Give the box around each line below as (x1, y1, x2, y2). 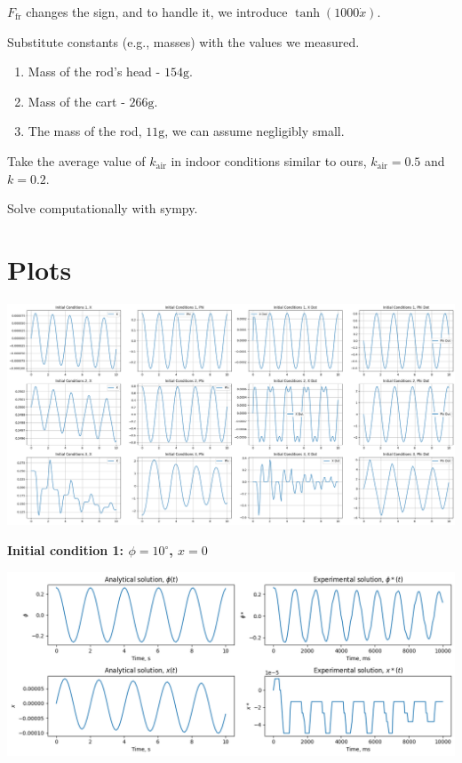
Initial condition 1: (7, 541, 124, 559)
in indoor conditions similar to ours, (171, 151, 367, 170)
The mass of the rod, (28, 122, 142, 140)
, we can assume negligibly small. (164, 122, 345, 140)
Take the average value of (7, 151, 146, 170)
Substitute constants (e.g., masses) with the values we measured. (7, 32, 360, 51)
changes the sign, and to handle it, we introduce (26, 3, 288, 20)
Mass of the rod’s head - (28, 62, 161, 81)
